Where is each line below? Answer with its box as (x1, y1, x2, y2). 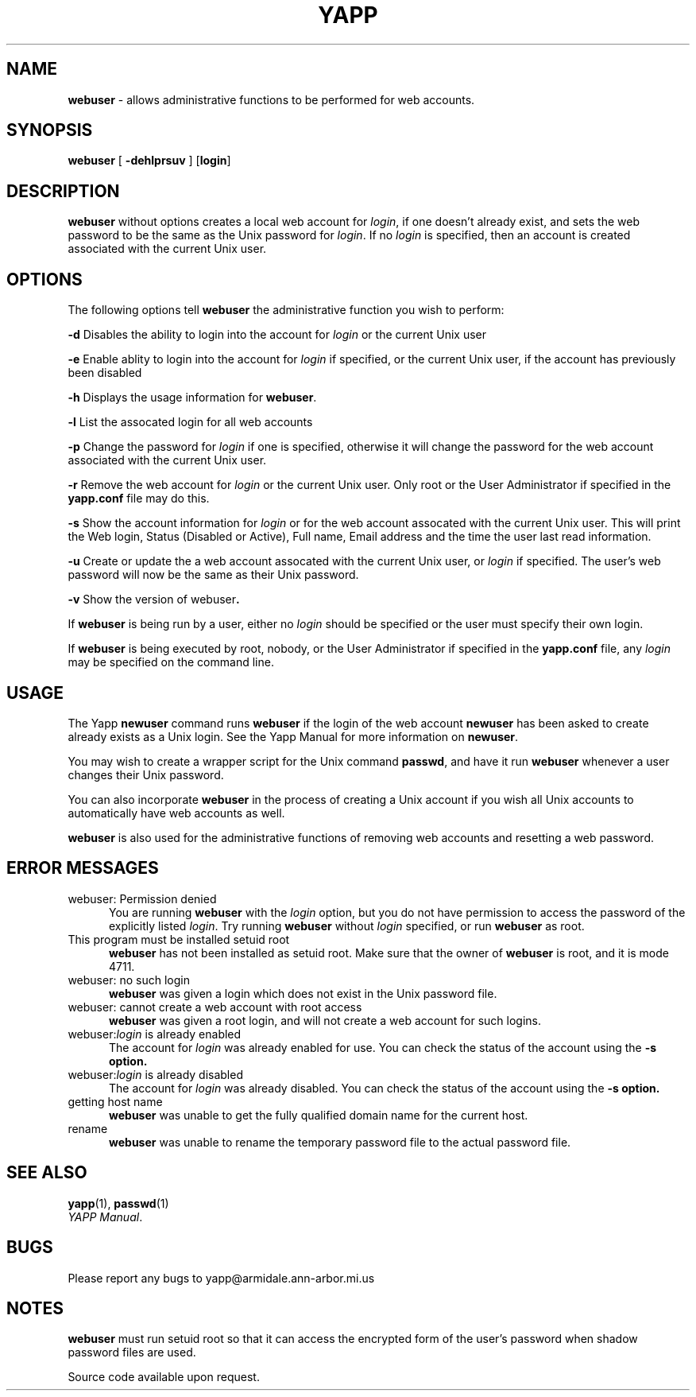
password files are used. (68, 1345, 196, 1360)
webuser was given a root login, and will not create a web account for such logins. (109, 1013, 541, 1027)
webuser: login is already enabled (68, 1026, 242, 1041)
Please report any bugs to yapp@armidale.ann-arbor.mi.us (68, 1271, 375, 1285)
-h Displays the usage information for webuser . (68, 390, 317, 405)
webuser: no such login (68, 972, 190, 987)
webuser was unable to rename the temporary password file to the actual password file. (109, 1135, 571, 1149)
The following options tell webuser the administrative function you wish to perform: (68, 303, 505, 317)
